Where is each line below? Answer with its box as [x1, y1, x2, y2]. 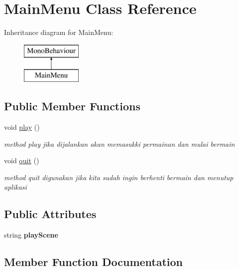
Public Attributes [4, 206, 97, 222]
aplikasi [4, 182, 27, 192]
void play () [4, 122, 40, 132]
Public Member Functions [4, 98, 140, 114]
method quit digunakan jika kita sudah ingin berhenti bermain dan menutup [4, 172, 234, 182]
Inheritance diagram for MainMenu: [4, 27, 114, 37]
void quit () [4, 155, 39, 166]
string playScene [4, 230, 58, 240]
